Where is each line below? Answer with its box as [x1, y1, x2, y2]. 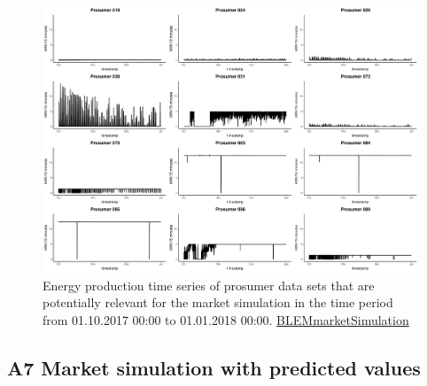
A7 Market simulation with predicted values [7, 353, 421, 381]
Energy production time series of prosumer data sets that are [43, 275, 375, 294]
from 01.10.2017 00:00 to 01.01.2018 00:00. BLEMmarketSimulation [43, 310, 409, 328]
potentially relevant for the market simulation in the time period [43, 293, 393, 312]
